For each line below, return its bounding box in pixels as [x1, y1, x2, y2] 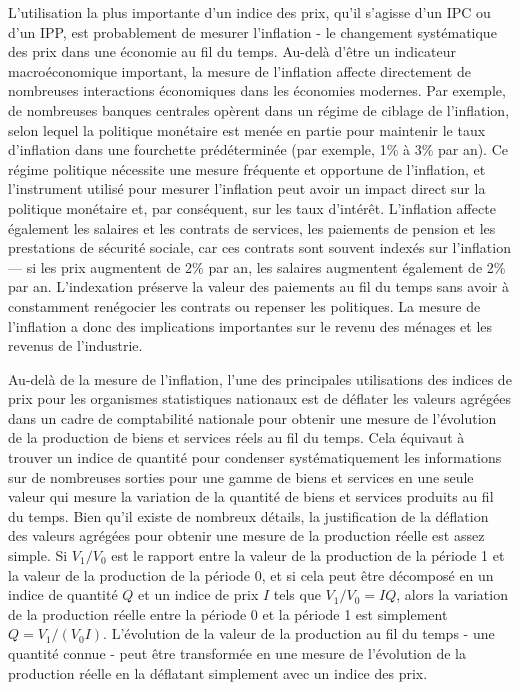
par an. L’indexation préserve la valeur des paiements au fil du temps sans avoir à [8, 276, 509, 297]
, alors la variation [396, 584, 508, 605]
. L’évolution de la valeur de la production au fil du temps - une [103, 623, 495, 644]
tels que [273, 584, 321, 605]
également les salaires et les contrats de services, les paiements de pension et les [8, 217, 496, 238]
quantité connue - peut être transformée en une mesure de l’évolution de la [8, 643, 467, 663]
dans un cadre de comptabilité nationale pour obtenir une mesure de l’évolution [8, 407, 497, 428]
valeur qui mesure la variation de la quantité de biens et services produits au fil [8, 486, 494, 507]
